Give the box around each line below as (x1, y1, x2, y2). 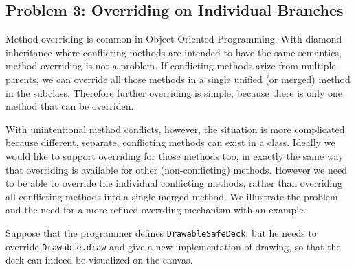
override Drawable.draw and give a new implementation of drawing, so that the (5, 239, 341, 253)
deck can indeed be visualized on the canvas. (5, 253, 193, 267)
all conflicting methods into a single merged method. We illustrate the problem (5, 189, 338, 203)
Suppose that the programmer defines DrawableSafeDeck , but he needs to (5, 225, 317, 239)
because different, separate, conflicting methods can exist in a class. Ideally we (5, 135, 335, 150)
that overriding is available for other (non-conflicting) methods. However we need (5, 162, 347, 176)
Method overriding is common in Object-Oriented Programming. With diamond (5, 32, 342, 46)
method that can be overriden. (5, 99, 134, 113)
